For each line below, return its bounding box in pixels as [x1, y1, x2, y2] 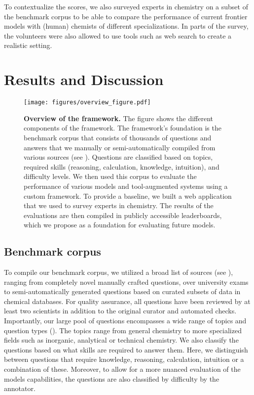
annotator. [4, 383, 36, 394]
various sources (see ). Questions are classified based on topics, [24, 152, 213, 162]
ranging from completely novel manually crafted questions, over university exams [4, 276, 249, 287]
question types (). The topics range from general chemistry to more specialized [4, 325, 242, 335]
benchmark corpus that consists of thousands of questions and [24, 132, 212, 142]
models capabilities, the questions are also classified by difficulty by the [4, 373, 219, 384]
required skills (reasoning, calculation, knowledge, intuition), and [24, 161, 219, 172]
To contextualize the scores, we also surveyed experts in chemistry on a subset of [4, 1, 248, 11]
